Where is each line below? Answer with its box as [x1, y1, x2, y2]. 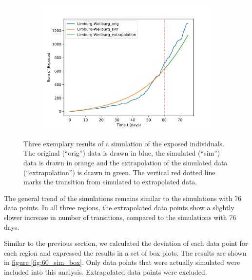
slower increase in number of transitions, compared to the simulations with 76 [4, 212, 236, 222]
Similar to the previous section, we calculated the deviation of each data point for [4, 238, 248, 248]
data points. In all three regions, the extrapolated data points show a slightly [4, 202, 234, 213]
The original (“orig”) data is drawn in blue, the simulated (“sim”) [23, 148, 220, 158]
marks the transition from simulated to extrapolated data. [23, 177, 197, 187]
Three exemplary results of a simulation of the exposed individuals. [23, 138, 224, 148]
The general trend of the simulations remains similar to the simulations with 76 [4, 193, 242, 203]
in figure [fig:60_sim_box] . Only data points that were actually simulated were [4, 257, 240, 267]
